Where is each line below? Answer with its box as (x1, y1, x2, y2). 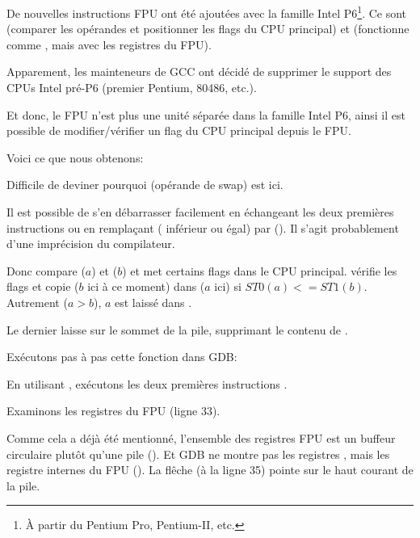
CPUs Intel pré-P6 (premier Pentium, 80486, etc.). (6, 79, 257, 96)
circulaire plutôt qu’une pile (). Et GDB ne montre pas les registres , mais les (6, 445, 390, 462)
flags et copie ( (6, 278, 79, 295)
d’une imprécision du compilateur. (6, 235, 175, 252)
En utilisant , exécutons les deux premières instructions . (6, 375, 288, 392)
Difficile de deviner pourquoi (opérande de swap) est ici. (6, 176, 283, 193)
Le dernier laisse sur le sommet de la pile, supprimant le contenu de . (6, 321, 348, 338)
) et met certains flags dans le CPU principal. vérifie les (122, 262, 397, 279)
